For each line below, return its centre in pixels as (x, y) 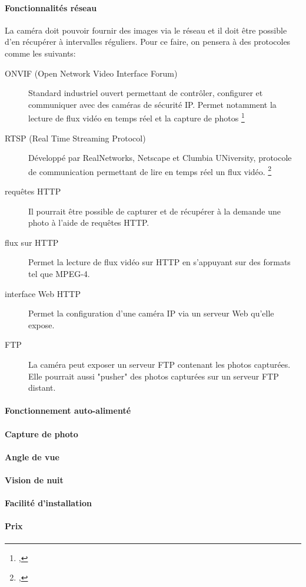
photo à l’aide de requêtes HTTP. (89, 222)
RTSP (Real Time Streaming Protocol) (75, 138)
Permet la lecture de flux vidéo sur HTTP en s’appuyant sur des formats (159, 262)
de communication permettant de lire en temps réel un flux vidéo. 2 (150, 170)
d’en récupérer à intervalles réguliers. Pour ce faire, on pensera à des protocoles (148, 42)
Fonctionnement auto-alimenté (68, 410)
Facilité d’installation (48, 503)
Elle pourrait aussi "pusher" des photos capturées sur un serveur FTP (154, 376)
